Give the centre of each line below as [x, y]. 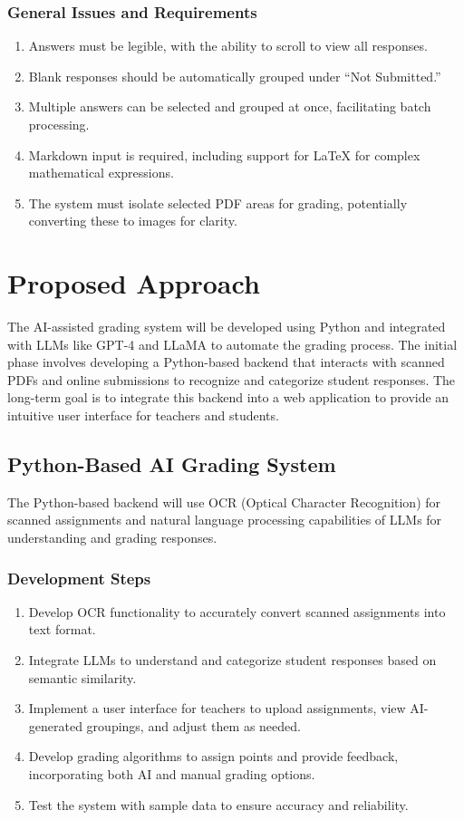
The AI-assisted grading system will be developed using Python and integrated [227, 327]
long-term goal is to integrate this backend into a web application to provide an [228, 397]
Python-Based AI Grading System [172, 464]
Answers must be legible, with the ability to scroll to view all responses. [228, 46]
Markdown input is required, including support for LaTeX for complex [224, 154]
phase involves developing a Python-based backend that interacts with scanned [226, 362]
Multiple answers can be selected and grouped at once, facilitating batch [230, 106]
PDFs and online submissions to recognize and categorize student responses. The [232, 379]
